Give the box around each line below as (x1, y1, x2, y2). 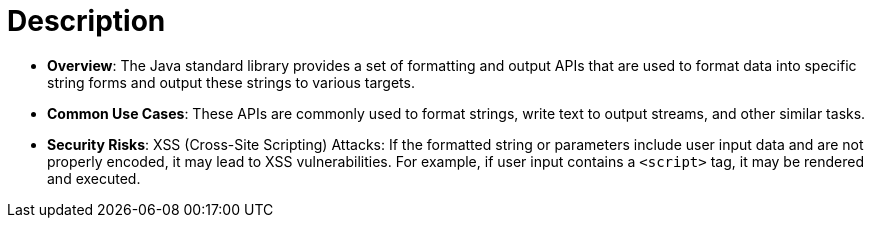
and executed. (47, 169, 141, 187)
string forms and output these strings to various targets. (47, 73, 415, 91)
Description (7, 4, 166, 38)
